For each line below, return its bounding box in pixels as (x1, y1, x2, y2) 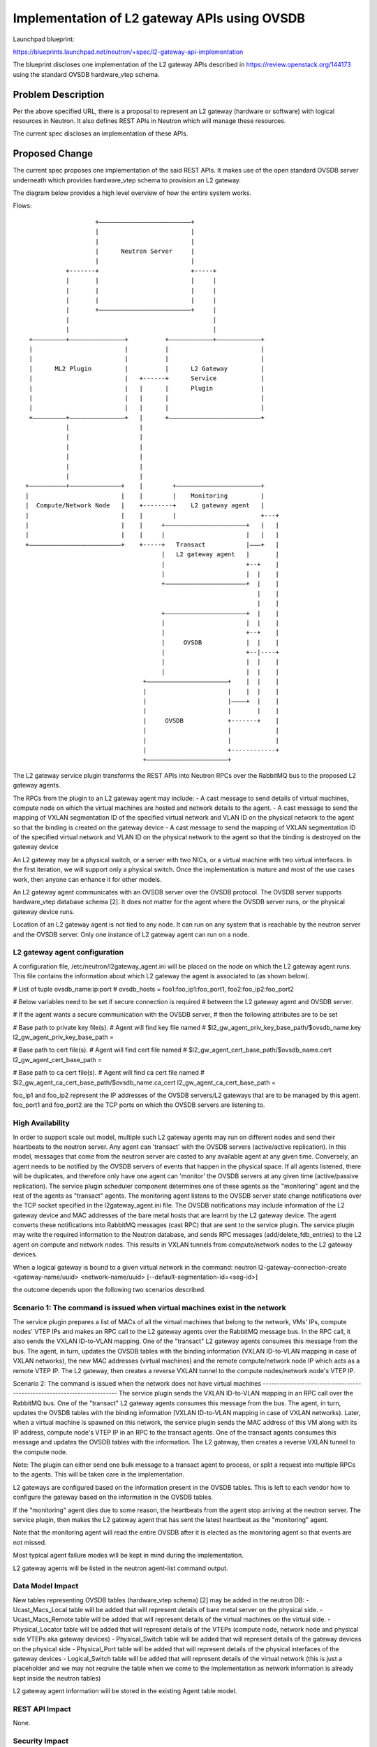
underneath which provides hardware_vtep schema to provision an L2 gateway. (13, 175, 241, 184)
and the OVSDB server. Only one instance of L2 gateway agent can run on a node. (13, 930, 249, 938)
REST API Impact (13, 1704, 71, 1713)
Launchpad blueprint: (13, 35, 75, 43)
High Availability (13, 1118, 70, 1128)
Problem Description (13, 88, 105, 101)
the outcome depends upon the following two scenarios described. (13, 1286, 206, 1294)
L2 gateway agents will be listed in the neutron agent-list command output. (13, 1564, 228, 1572)
